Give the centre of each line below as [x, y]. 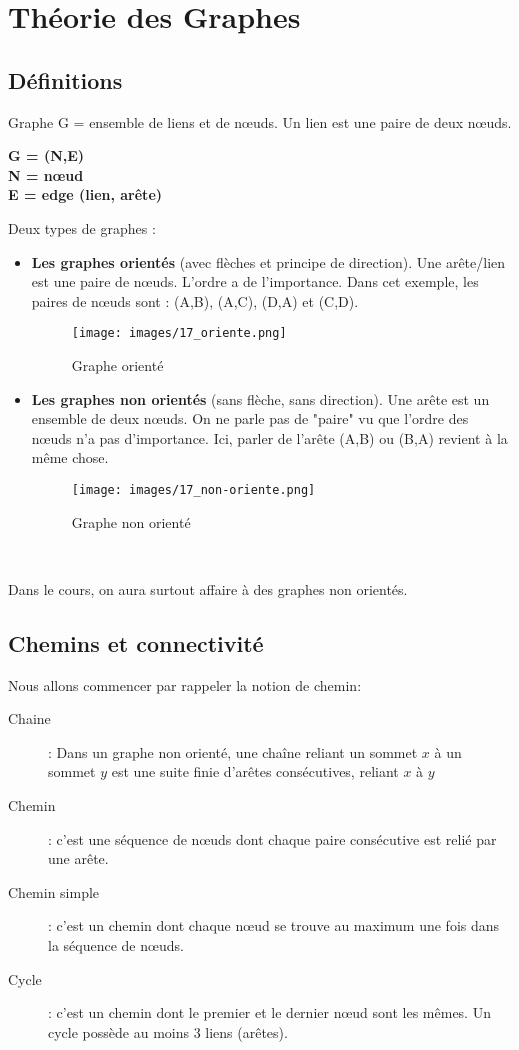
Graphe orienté [117, 364]
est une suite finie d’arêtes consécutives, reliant [255, 771]
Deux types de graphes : [82, 227]
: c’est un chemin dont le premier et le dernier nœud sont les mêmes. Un [269, 1012]
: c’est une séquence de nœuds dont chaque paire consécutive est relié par [272, 838]
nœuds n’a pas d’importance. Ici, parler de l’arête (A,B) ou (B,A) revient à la [269, 437]
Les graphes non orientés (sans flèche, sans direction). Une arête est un [260, 398]
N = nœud [46, 174]
